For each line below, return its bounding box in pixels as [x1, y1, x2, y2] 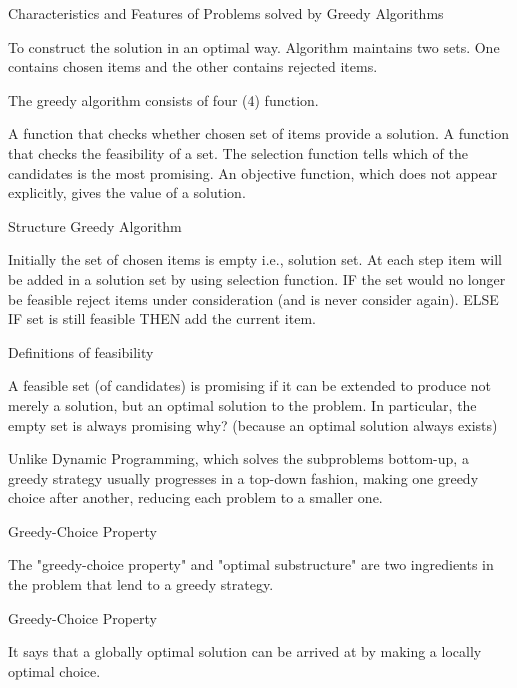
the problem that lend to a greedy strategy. [8, 574, 274, 595]
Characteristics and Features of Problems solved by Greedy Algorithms [8, 3, 444, 23]
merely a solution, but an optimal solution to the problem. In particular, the [8, 394, 477, 415]
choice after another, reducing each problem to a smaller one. [8, 487, 383, 508]
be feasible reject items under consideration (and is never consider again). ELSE [8, 288, 499, 309]
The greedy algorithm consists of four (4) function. [8, 89, 319, 110]
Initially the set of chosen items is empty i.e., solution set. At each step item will [8, 249, 502, 270]
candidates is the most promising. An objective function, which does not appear [8, 162, 498, 183]
